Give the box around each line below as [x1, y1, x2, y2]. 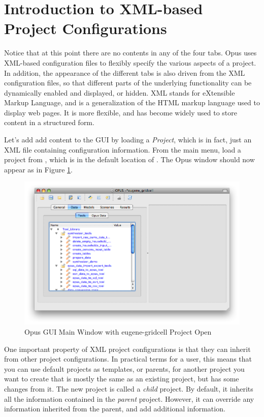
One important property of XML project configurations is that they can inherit [4, 343, 251, 354]
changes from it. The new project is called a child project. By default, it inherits [4, 383, 253, 394]
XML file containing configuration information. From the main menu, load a [4, 144, 241, 155]
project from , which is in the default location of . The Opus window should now [4, 154, 255, 165]
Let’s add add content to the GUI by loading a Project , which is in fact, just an [4, 134, 252, 145]
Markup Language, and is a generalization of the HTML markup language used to [4, 97, 260, 108]
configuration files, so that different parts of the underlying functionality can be [4, 77, 252, 88]
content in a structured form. [4, 117, 94, 128]
